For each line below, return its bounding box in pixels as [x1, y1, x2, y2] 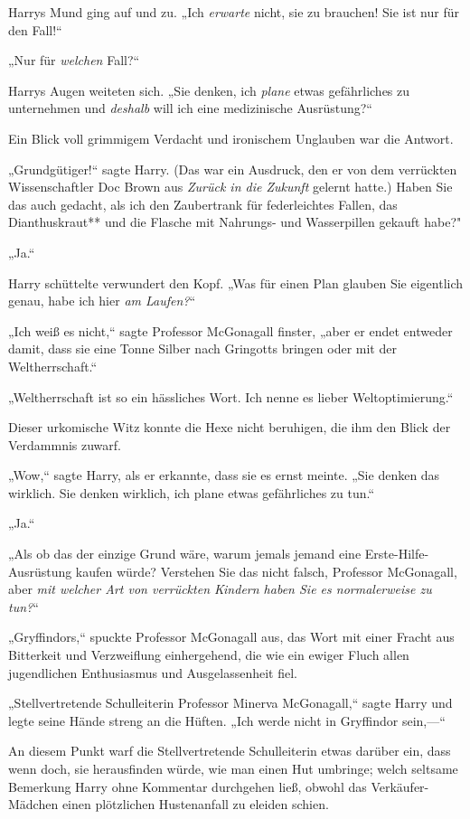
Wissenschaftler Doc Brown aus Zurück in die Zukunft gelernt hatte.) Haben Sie [8, 177, 453, 196]
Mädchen [8, 795, 59, 814]
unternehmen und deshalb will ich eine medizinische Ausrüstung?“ [8, 99, 372, 118]
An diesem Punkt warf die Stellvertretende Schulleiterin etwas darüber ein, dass [8, 741, 451, 760]
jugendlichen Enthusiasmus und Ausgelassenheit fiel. [8, 663, 297, 682]
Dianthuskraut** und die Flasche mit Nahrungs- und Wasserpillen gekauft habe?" [8, 212, 462, 231]
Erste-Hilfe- [364, 544, 429, 563]
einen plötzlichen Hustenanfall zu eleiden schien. [61, 795, 329, 814]
